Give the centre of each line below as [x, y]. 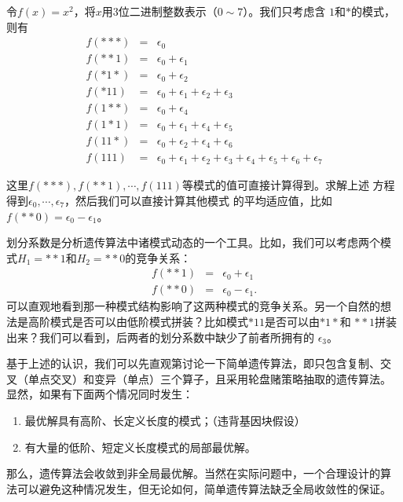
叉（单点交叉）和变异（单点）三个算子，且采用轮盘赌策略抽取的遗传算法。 [199, 378]
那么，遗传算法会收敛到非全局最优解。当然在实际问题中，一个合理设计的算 [199, 473]
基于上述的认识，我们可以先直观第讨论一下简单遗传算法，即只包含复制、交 [199, 363]
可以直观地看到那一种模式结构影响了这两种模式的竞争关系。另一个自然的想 [199, 306]
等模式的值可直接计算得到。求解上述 [275, 185]
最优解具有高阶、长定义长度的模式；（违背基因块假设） [165, 421]
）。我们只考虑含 [284, 11]
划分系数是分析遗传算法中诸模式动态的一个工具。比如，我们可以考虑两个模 [199, 242]
